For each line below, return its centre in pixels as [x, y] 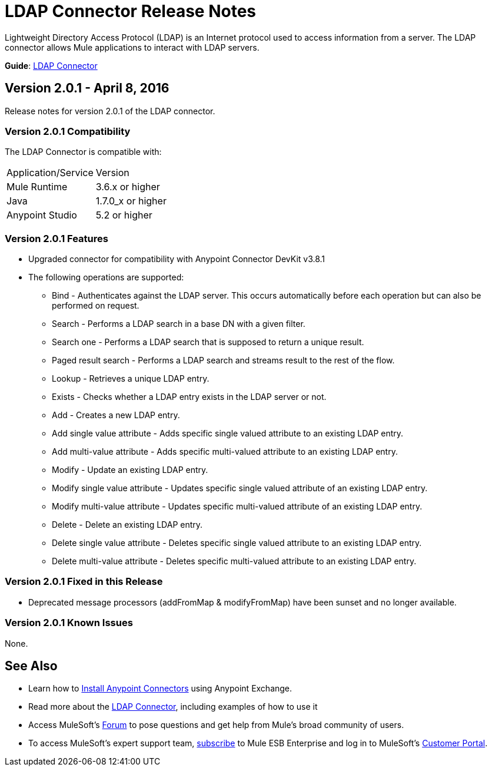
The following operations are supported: [106, 277]
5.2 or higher [124, 215]
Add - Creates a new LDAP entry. [116, 415]
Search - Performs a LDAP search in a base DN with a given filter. [179, 324]
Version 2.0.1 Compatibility [68, 131]
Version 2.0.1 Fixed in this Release [84, 582]
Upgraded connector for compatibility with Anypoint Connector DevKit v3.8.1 [177, 259]
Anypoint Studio [42, 215]
